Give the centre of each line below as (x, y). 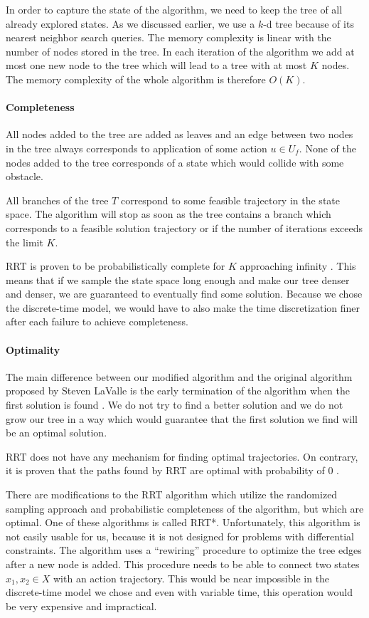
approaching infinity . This (298, 266)
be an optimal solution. (57, 433)
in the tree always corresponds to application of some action (137, 148)
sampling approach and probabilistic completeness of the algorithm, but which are (185, 508)
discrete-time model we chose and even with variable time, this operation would (179, 592)
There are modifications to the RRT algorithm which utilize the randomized (172, 494)
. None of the (327, 148)
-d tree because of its (309, 23)
